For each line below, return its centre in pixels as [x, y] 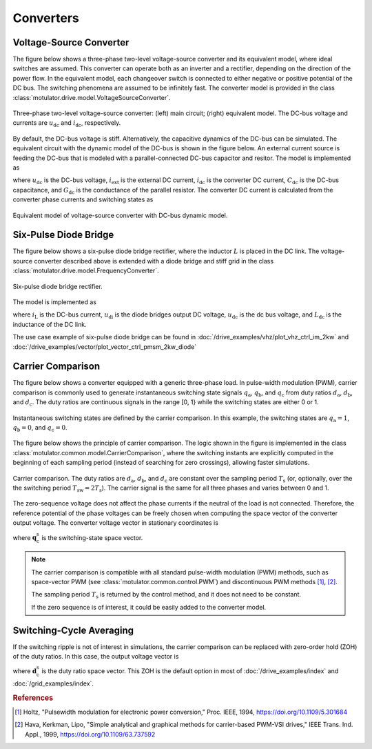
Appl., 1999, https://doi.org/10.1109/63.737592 [90, 734]
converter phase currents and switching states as [83, 199]
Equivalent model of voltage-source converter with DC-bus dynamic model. [120, 215]
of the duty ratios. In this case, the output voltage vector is [96, 656]
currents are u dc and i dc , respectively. [67, 124]
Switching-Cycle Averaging [73, 630]
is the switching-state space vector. [92, 537]
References [33, 698]
